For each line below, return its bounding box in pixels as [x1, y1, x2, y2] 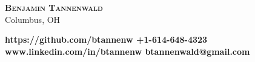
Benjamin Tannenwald [5, 1, 103, 13]
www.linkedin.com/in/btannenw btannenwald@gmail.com [5, 45, 250, 57]
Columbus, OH [5, 13, 61, 25]
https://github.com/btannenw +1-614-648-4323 [5, 33, 208, 46]
